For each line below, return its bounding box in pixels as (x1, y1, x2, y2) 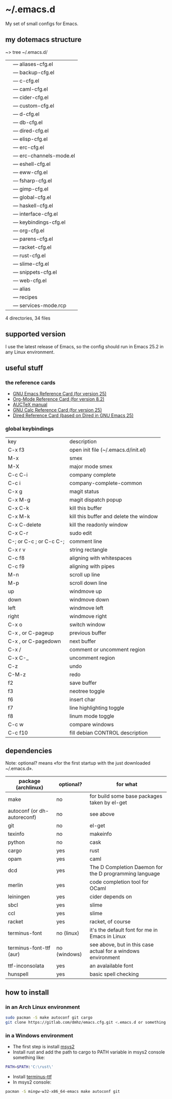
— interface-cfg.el (13, 210, 58, 217)
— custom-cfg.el (13, 102, 55, 109)
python (8, 839, 25, 846)
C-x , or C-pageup (8, 629, 54, 636)
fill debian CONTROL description (69, 729, 148, 736)
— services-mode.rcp (13, 302, 67, 309)
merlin (8, 882, 23, 889)
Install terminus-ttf (12, 1073, 52, 1080)
